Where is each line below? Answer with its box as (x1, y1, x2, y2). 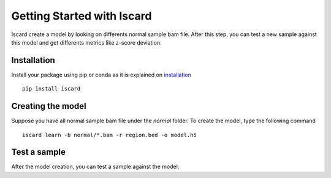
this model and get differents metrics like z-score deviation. (11, 39, 162, 46)
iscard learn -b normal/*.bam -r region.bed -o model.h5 (22, 132, 197, 138)
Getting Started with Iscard (11, 9, 152, 23)
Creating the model (11, 101, 86, 111)
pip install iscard (22, 86, 81, 92)
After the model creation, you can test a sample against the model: (11, 163, 180, 171)
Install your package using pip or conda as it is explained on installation (11, 71, 191, 78)
